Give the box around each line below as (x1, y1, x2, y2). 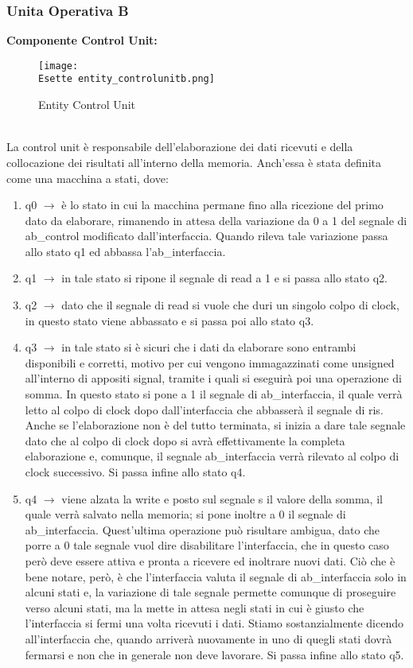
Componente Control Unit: (6, 32, 158, 49)
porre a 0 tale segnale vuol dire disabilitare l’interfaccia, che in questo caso (25, 537, 389, 553)
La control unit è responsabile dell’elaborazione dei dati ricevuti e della (6, 138, 353, 155)
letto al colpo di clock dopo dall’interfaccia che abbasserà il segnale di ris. (25, 401, 384, 417)
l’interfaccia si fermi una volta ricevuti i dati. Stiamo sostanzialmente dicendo (25, 615, 403, 631)
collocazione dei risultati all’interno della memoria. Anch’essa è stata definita (6, 153, 381, 170)
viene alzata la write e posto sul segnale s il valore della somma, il (61, 490, 383, 507)
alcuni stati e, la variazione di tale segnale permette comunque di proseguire (25, 584, 396, 600)
